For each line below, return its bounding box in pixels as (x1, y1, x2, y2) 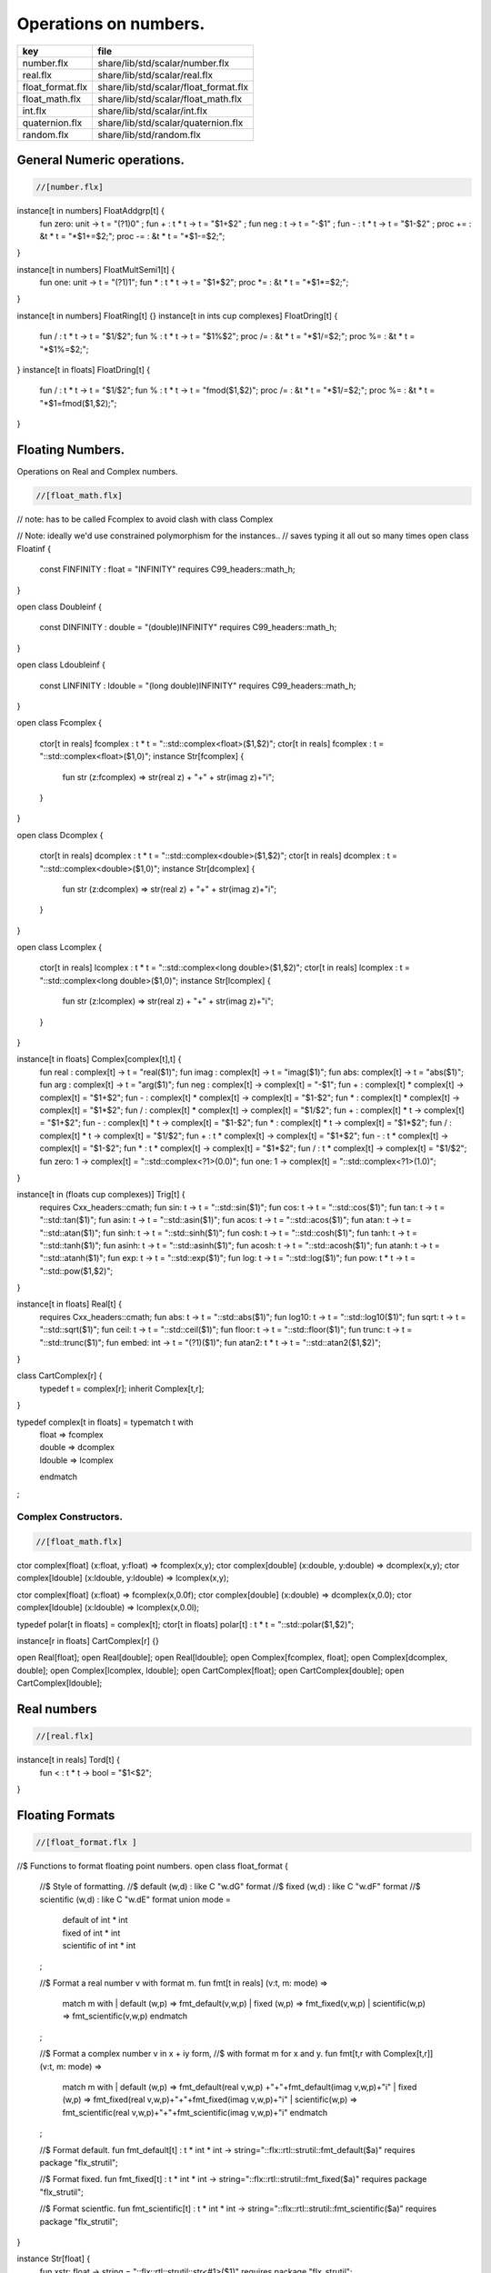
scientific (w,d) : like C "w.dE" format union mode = (39, 1894, 232, 1905)
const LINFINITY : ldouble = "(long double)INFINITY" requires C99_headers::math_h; (39, 680, 356, 691)
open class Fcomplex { (16, 717, 103, 728)
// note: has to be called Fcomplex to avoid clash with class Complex (16, 514, 274, 525)
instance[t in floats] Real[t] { (16, 1298, 123, 1309)
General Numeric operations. (16, 152, 185, 167)
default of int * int (62, 1915, 128, 1926)
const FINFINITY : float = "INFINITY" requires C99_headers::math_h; (39, 564, 296, 575)
